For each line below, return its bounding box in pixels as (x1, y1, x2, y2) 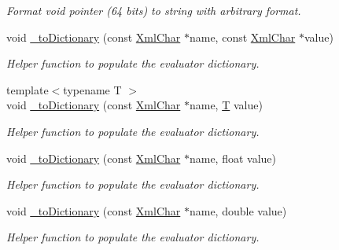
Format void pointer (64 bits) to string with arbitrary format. (6, 2, 301, 18)
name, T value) (189, 97, 263, 113)
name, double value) (189, 202, 287, 219)
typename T (63, 81, 122, 97)
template (6, 81, 49, 97)
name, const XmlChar (189, 28, 296, 45)
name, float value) (189, 149, 277, 166)
